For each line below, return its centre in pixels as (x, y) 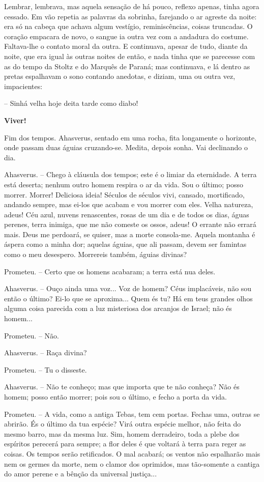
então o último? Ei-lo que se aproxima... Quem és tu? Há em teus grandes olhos (128, 298)
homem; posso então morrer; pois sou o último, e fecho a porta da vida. (115, 396)
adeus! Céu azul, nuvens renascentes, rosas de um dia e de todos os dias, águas (127, 214)
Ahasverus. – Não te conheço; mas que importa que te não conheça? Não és (122, 387)
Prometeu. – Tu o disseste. (46, 369)
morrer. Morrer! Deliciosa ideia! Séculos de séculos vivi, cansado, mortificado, (124, 194)
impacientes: (23, 86)
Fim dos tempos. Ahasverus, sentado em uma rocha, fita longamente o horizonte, (130, 137)
